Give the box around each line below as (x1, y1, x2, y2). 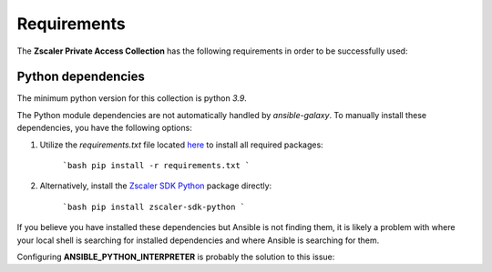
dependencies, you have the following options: (16, 123, 193, 134)
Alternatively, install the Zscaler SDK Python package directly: (39, 180, 272, 191)
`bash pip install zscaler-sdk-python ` (62, 201, 246, 212)
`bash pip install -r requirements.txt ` (62, 160, 251, 171)
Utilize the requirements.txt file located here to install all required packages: (39, 139, 323, 150)
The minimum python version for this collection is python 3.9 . (16, 93, 248, 104)
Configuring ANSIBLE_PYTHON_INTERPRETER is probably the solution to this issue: (16, 251, 335, 262)
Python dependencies (16, 69, 146, 85)
